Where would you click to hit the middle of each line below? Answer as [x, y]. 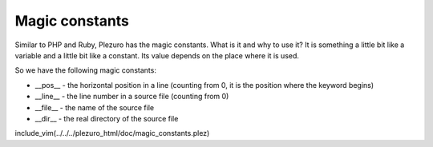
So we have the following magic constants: [85, 70]
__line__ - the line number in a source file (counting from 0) [132, 97]
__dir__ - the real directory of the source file [107, 118]
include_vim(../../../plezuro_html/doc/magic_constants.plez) [112, 133]
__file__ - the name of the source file [95, 107]
